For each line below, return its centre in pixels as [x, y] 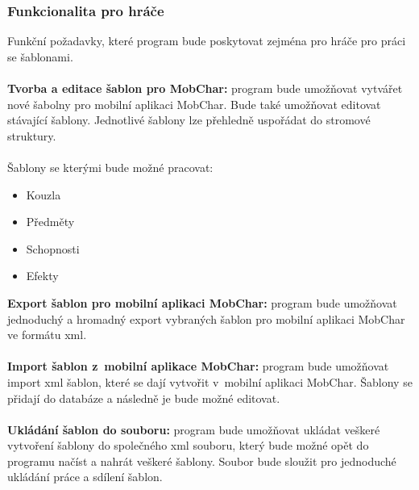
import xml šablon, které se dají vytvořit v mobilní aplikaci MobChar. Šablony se [210, 381]
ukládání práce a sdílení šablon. [85, 477]
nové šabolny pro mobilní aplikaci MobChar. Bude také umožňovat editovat [194, 104]
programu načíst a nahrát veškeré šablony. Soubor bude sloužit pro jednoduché [202, 461]
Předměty [50, 222]
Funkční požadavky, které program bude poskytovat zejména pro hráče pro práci [207, 41]
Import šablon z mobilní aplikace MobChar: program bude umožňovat [198, 366]
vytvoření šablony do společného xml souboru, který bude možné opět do [188, 445]
